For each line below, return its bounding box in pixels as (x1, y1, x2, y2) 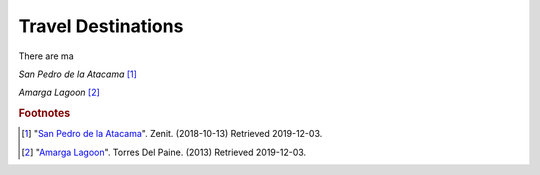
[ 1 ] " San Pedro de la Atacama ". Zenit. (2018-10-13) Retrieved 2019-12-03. (21, 128, 323, 140)
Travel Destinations (18, 15, 184, 37)
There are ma (18, 50, 74, 62)
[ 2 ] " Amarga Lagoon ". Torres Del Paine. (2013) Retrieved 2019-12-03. (21, 146, 307, 158)
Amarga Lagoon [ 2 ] (18, 86, 100, 99)
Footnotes (18, 106, 71, 120)
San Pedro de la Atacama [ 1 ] (18, 68, 137, 80)
